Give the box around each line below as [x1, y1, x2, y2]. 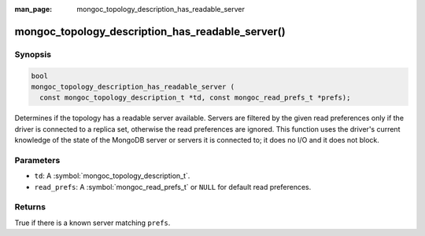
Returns [14, 202, 46, 212]
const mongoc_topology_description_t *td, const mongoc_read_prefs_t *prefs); [39, 93, 351, 102]
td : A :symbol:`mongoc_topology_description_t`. [34, 171, 190, 180]
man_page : [14, 5, 53, 13]
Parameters [14, 154, 61, 165]
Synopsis [14, 49, 51, 60]
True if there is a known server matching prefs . [14, 218, 171, 227]
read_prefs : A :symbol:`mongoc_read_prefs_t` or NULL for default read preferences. [34, 182, 312, 191]
